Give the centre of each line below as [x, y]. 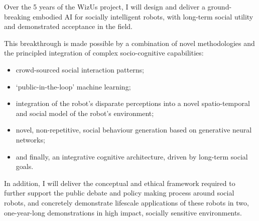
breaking [17, 16]
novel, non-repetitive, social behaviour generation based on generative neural [134, 130]
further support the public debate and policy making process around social [119, 193]
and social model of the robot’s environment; [85, 113]
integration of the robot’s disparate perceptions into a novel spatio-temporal [133, 103]
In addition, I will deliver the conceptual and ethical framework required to [120, 183]
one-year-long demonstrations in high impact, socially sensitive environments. [123, 212]
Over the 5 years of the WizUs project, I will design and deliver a [105, 6]
